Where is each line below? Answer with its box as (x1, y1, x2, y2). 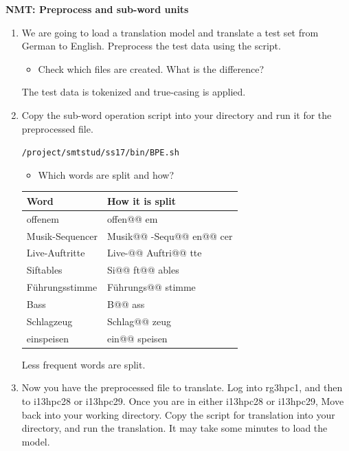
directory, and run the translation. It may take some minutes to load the (21, 421, 328, 435)
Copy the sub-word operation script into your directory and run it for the (21, 107, 332, 122)
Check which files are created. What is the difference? (38, 61, 264, 76)
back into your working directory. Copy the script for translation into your (21, 407, 335, 421)
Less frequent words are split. (21, 357, 146, 371)
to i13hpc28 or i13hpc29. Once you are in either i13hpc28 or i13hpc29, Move (21, 393, 344, 408)
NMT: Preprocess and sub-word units (5, 2, 189, 16)
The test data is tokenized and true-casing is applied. (21, 85, 246, 99)
